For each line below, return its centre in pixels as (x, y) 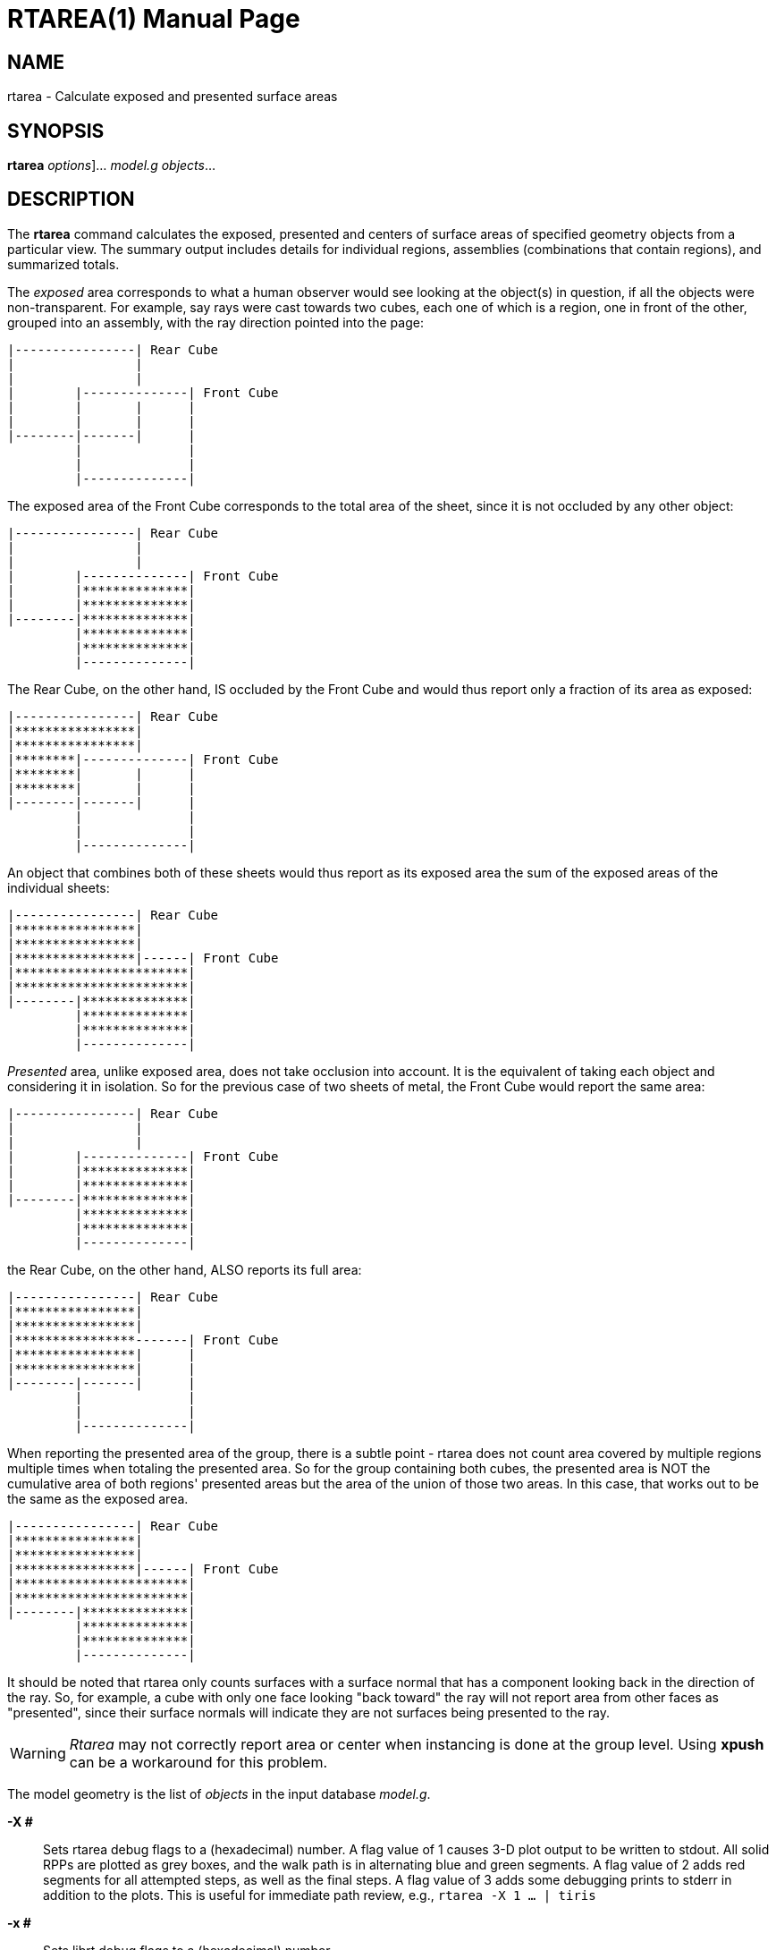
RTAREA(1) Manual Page (154, 19)
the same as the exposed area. (98, 1498)
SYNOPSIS (56, 131)
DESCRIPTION (71, 199)
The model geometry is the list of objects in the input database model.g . (219, 1793)
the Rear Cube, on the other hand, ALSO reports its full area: (185, 1269)
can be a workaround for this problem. (198, 1762)
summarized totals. (63, 264)
